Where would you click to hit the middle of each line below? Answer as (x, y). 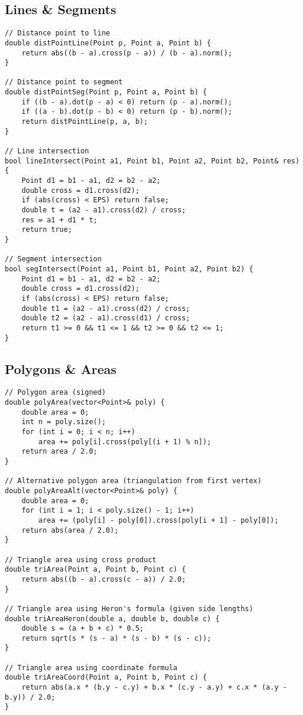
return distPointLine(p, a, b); (85, 122)
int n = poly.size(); (64, 422)
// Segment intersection (53, 259)
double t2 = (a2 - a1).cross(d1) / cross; (106, 318)
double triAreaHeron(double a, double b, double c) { (112, 619)
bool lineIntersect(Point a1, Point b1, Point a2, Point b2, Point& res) (152, 161)
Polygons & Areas (61, 368)
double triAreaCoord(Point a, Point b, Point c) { (106, 678)
